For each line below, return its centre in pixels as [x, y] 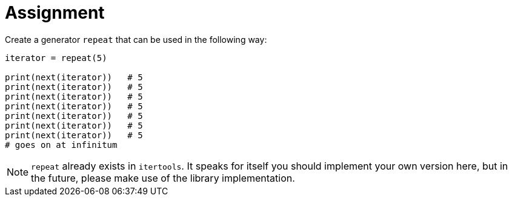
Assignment [55, 13]
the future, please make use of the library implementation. [163, 178]
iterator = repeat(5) [56, 58]
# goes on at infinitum [61, 145]
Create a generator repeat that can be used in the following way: [136, 39]
